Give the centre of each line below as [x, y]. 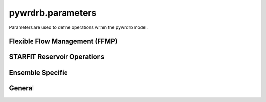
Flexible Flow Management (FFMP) [63, 41]
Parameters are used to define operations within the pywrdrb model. [78, 27]
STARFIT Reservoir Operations [57, 57]
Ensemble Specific [38, 73]
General [22, 88]
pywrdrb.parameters [53, 13]
